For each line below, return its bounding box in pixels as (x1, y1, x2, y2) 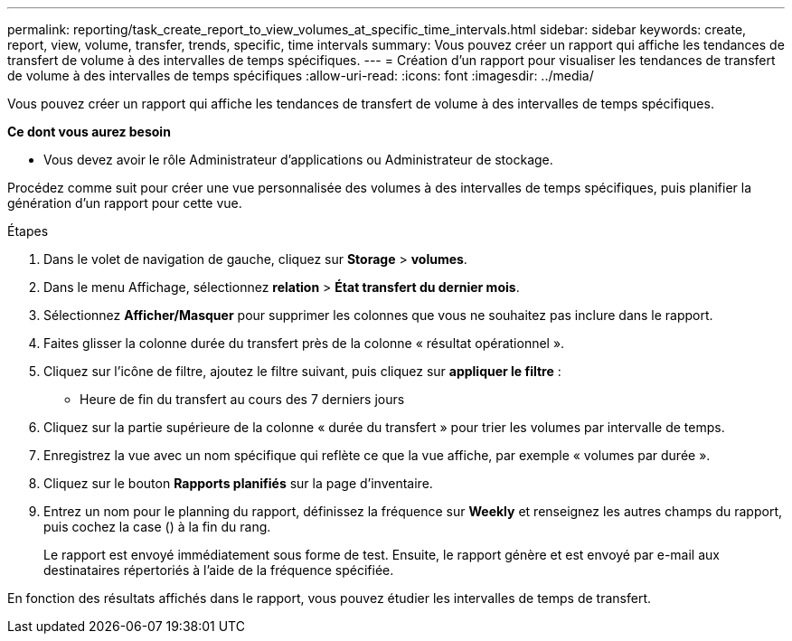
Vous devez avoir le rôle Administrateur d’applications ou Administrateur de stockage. (43, 152, 553, 167)
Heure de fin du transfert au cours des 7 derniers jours (80, 391, 405, 407)
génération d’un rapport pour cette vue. (7, 195, 242, 211)
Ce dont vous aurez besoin (7, 124, 171, 139)
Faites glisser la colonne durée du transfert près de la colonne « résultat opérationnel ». (43, 335, 565, 351)
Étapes (7, 223, 49, 239)
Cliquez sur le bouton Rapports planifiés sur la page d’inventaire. (43, 476, 433, 491)
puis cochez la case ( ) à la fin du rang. (43, 519, 271, 534)
